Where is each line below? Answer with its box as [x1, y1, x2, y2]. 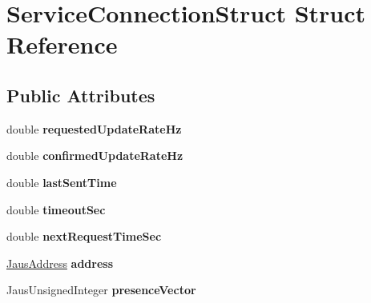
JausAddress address [6, 254, 114, 271]
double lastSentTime [6, 173, 117, 190]
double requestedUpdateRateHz [6, 120, 182, 137]
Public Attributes [6, 82, 155, 107]
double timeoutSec [6, 201, 106, 217]
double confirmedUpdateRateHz [6, 147, 183, 164]
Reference [6, 28, 118, 61]
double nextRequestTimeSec [6, 228, 162, 245]
